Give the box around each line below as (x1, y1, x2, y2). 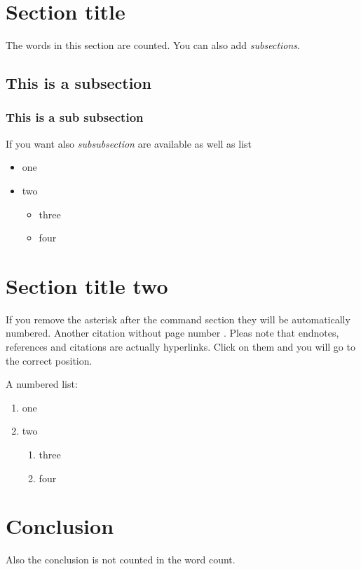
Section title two (6, 271, 168, 300)
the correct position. (6, 353, 93, 367)
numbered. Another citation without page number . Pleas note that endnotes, (6, 325, 339, 340)
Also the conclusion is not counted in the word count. (6, 552, 236, 567)
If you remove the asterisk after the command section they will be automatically (6, 311, 350, 326)
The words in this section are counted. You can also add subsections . (6, 38, 300, 52)
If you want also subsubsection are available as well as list (6, 136, 252, 150)
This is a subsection (6, 72, 151, 94)
